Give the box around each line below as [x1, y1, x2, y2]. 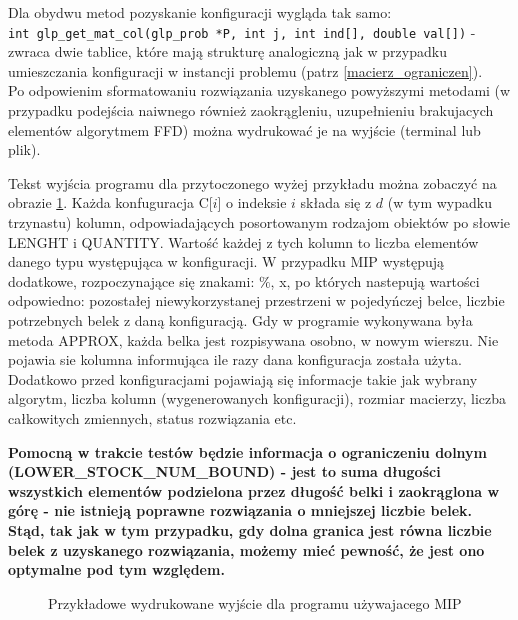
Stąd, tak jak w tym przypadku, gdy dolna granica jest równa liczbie [8, 519, 492, 540]
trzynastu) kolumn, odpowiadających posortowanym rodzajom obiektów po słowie [8, 212, 511, 232]
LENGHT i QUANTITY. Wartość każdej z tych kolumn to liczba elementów [8, 231, 479, 252]
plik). [8, 139, 41, 160]
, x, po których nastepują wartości [270, 270, 480, 291]
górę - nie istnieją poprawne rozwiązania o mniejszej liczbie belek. [8, 500, 473, 521]
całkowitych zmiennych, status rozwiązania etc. [8, 407, 297, 428]
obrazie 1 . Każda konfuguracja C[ [8, 192, 213, 213]
